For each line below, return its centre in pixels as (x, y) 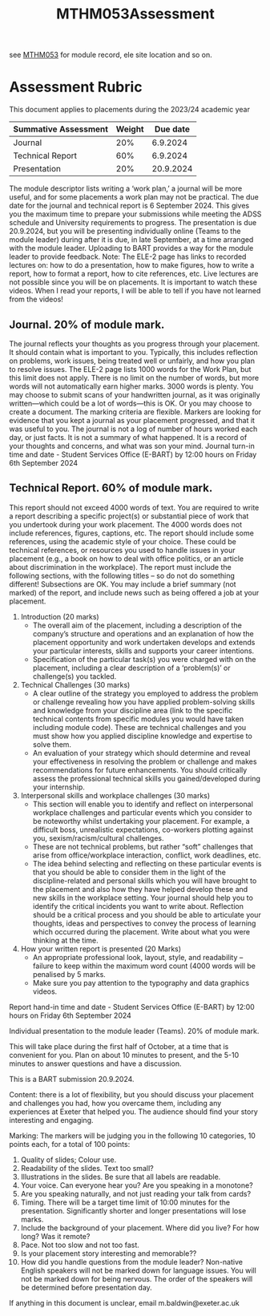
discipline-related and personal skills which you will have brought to (145, 880)
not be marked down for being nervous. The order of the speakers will (137, 1278)
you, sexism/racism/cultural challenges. (98, 838)
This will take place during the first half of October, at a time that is (119, 1046)
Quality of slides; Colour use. (69, 1160)
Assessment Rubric (76, 87)
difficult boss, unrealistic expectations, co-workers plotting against (143, 830)
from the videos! (36, 299)
